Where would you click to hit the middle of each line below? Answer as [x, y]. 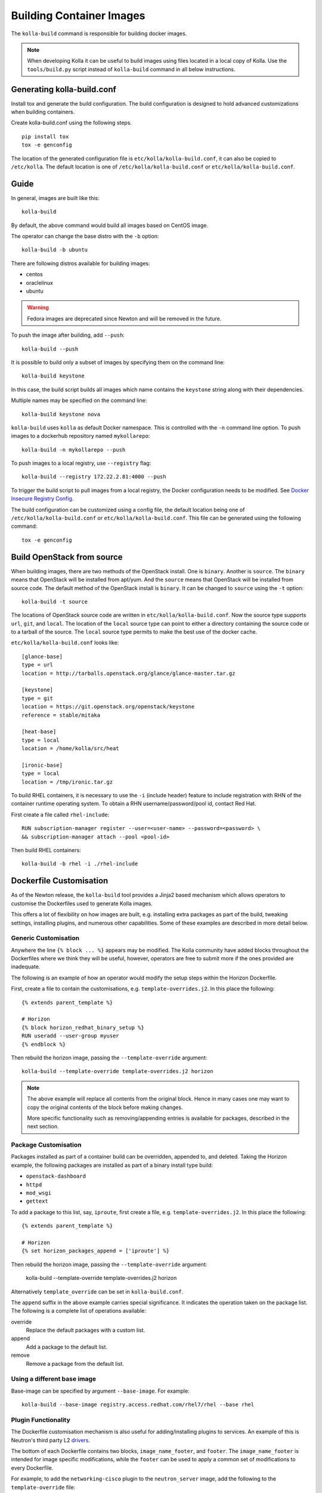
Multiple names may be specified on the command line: [79, 401]
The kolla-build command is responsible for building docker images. [99, 33]
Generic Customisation [45, 938]
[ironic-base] [42, 765]
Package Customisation [46, 1145]
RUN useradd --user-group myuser [70, 1036]
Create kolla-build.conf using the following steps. [72, 123]
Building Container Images [78, 16]
